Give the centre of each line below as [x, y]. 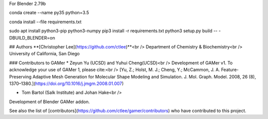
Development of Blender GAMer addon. [50, 102]
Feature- [230, 70]
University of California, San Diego [44, 54]
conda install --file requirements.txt [45, 22]
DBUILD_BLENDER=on [32, 38]
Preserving [20, 77]
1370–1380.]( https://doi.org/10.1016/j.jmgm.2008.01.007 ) [67, 83]
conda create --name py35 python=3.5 [49, 13]
